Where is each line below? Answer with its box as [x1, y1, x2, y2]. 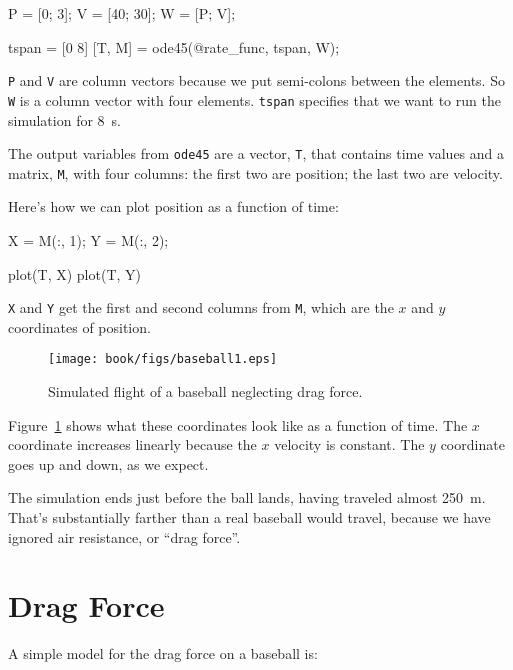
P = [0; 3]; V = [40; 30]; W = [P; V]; [8, 3, 236, 23]
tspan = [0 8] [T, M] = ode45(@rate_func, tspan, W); [8, 36, 340, 57]
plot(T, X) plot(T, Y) [8, 263, 142, 284]
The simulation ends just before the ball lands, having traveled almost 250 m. [8, 487, 486, 508]
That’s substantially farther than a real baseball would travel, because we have [8, 507, 491, 528]
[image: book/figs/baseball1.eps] [48, 352, 278, 367]
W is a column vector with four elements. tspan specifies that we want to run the [8, 89, 501, 110]
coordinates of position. [8, 316, 151, 337]
